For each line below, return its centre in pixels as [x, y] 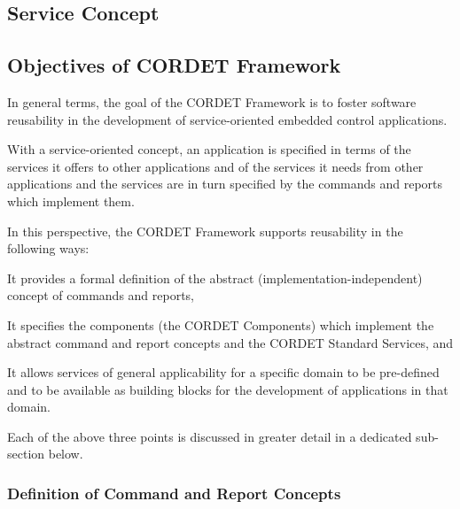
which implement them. [71, 201]
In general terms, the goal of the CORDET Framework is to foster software [212, 101]
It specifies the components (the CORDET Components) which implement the [221, 324]
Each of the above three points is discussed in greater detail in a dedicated [210, 436]
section [26, 454]
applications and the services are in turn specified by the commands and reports [225, 184]
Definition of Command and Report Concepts [174, 493]
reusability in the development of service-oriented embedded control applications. [227, 119]
